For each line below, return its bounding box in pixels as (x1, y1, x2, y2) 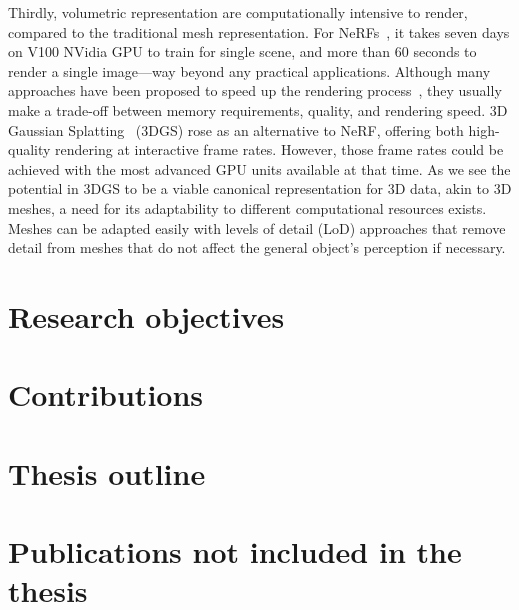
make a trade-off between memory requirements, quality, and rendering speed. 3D (8, 99, 508, 120)
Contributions (8, 374, 204, 415)
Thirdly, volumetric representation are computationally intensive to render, (8, 2, 468, 22)
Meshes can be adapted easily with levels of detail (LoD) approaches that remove (8, 217, 506, 238)
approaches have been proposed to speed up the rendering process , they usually (8, 80, 502, 101)
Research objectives (8, 295, 285, 336)
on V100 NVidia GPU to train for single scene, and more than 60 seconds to (8, 41, 477, 62)
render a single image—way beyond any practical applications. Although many (8, 60, 491, 81)
